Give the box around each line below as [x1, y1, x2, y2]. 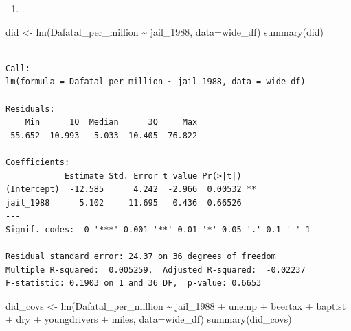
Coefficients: [5, 157, 70, 167]
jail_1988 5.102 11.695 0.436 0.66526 [5, 197, 242, 208]
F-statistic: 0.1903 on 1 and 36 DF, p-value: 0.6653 [5, 278, 262, 289]
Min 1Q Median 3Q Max [25, 117, 198, 127]
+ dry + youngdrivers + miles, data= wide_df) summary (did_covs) [5, 312, 292, 326]
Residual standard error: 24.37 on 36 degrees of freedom [5, 252, 276, 262]
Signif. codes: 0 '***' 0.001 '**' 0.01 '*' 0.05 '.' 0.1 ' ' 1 [5, 224, 310, 234]
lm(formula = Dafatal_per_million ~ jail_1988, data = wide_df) [5, 77, 306, 87]
